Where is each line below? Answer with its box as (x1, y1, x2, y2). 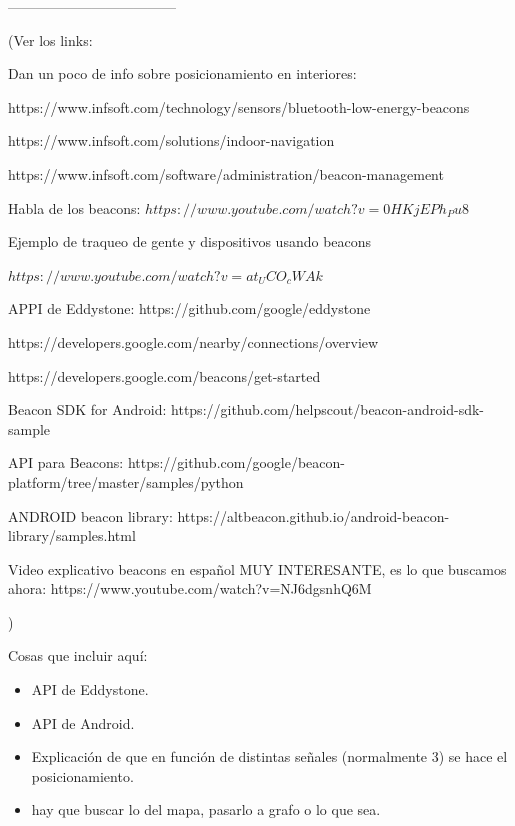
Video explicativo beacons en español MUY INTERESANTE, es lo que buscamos (8, 558, 507, 579)
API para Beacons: (8, 452, 124, 473)
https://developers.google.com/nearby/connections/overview (8, 331, 379, 352)
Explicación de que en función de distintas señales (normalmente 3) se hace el (31, 746, 508, 767)
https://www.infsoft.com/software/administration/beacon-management (8, 163, 444, 184)
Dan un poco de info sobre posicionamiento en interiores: (8, 63, 357, 84)
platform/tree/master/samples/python (8, 471, 244, 492)
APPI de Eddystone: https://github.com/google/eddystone (8, 298, 371, 319)
